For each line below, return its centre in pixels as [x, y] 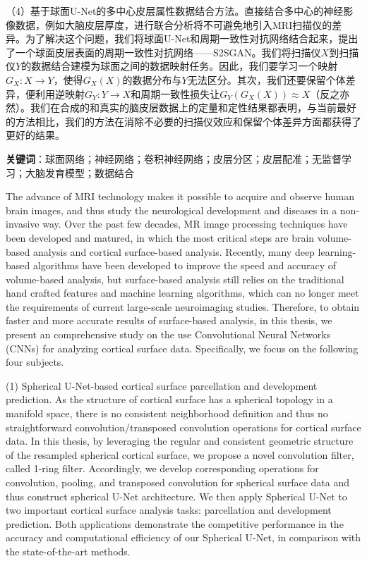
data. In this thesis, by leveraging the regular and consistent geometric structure [180, 441]
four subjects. [35, 362]
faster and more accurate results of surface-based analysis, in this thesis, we [169, 320]
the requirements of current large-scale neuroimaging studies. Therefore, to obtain [183, 306]
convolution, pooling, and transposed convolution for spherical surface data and [178, 482]
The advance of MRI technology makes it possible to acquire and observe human [180, 196]
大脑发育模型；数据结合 [79, 172]
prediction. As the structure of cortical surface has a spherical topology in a [169, 399]
